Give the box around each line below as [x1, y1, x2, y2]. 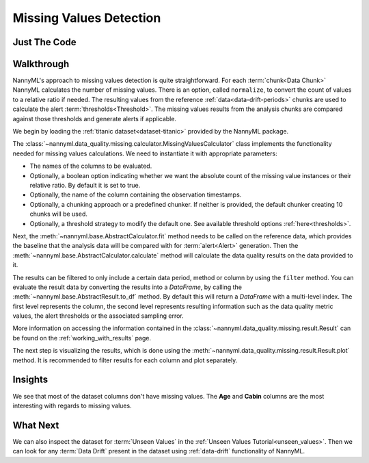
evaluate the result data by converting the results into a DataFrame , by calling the [12, 283, 243, 291]
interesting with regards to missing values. [12, 401, 133, 410]
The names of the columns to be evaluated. [29, 162, 152, 171]
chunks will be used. [29, 210, 88, 218]
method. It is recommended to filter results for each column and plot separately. [12, 356, 238, 364]
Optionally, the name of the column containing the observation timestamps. [29, 190, 242, 199]
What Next [12, 419, 59, 431]
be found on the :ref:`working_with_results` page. [12, 334, 152, 342]
